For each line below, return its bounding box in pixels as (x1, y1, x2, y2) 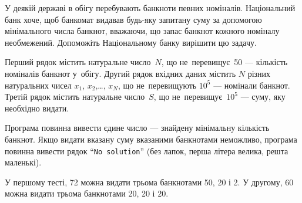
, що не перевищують (118, 79, 197, 91)
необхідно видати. (5, 101, 69, 114)
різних (247, 67, 271, 79)
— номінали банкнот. (213, 79, 290, 91)
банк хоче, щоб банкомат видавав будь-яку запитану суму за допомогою (5, 13, 262, 25)
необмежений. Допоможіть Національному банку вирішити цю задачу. (5, 36, 257, 48)
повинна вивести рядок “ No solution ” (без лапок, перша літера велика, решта (5, 144, 288, 157)
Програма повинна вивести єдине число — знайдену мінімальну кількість (5, 121, 270, 134)
